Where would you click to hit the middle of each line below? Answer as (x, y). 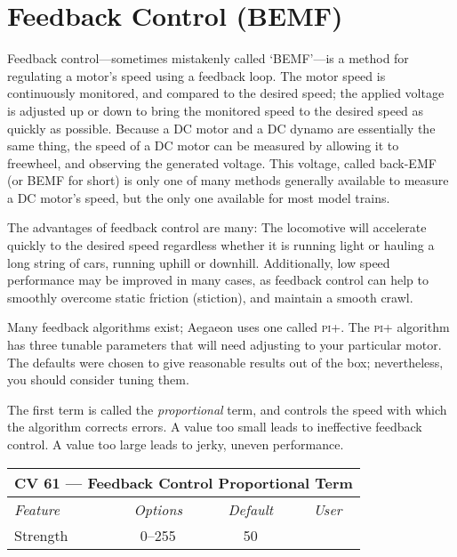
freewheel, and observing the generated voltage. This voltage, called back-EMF (222, 162)
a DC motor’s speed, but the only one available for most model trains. (199, 197)
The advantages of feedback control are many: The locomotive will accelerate (217, 227)
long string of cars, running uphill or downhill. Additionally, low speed (199, 262)
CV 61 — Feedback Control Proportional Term (184, 482)
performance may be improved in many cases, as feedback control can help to (218, 280)
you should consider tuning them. (98, 379)
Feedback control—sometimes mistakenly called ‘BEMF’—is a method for (208, 58)
